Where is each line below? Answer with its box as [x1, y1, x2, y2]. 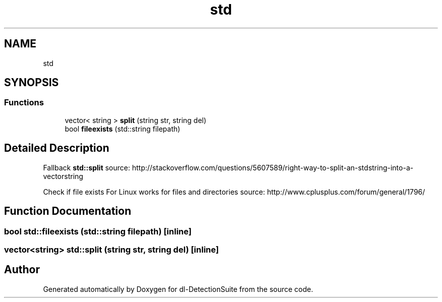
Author [4, 263, 40, 276]
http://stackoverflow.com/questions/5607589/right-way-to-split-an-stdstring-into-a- [132, 163, 414, 172]
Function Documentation [4, 205, 131, 218]
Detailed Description [4, 142, 109, 155]
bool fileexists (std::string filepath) [65, 124, 181, 133]
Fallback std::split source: [43, 163, 130, 172]
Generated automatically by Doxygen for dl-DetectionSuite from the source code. [43, 284, 313, 293]
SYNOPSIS [4, 76, 59, 89]
